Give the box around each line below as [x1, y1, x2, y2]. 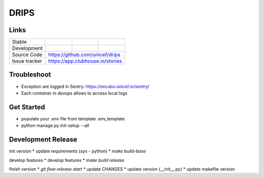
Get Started [9, 103, 45, 111]
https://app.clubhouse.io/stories [48, 58, 122, 64]
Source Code [12, 51, 43, 58]
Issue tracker [12, 58, 43, 64]
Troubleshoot [9, 71, 51, 79]
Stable [12, 39, 27, 45]
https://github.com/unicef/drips [48, 51, 121, 58]
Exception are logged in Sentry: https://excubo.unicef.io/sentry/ [21, 83, 149, 89]
